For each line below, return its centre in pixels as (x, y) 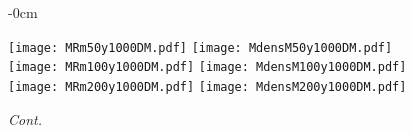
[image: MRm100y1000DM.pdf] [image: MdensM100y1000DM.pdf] (207, 67)
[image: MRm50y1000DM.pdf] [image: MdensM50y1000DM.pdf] (200, 47)
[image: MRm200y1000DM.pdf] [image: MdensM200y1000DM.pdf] (207, 86)
